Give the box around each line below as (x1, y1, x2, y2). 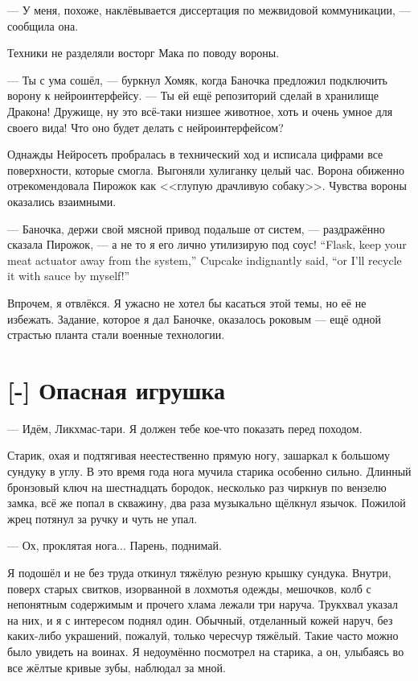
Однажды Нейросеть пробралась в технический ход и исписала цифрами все (7, 146, 383, 163)
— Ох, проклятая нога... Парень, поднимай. (7, 537, 222, 554)
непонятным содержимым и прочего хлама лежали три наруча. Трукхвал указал (7, 596, 399, 613)
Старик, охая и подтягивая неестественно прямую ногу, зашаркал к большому (7, 447, 391, 464)
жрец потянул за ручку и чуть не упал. (7, 510, 198, 526)
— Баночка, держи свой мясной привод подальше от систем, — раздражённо (7, 220, 385, 237)
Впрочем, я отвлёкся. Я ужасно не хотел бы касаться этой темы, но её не (7, 294, 367, 311)
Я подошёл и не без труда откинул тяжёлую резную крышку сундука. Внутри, (7, 563, 391, 580)
